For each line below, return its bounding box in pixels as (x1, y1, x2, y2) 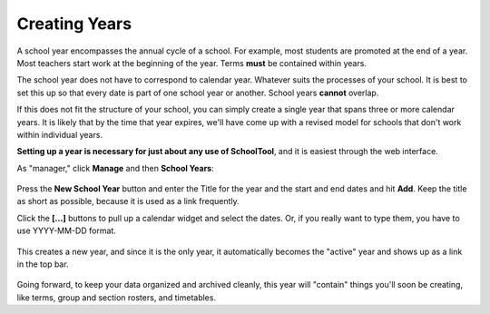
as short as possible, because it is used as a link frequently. (16, 196, 240, 207)
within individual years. (16, 129, 103, 140)
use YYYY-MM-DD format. (16, 225, 117, 236)
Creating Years (16, 14, 132, 34)
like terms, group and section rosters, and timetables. (16, 291, 217, 303)
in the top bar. (16, 259, 69, 270)
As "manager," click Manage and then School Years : (16, 162, 214, 173)
